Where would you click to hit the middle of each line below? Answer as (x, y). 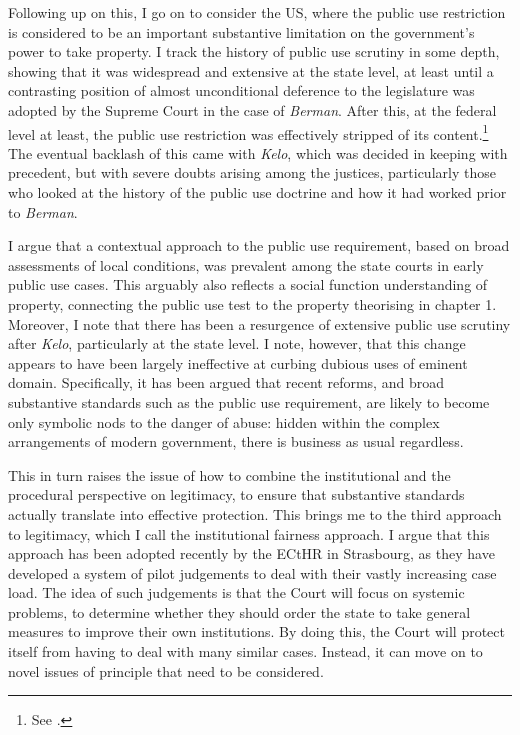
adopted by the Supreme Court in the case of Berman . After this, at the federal (252, 109)
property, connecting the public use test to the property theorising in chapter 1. (252, 303)
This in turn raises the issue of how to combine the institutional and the (229, 474)
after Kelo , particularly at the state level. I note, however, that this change (237, 343)
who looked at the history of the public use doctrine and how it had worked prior (257, 192)
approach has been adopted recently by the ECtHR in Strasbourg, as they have (251, 553)
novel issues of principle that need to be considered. (166, 670)
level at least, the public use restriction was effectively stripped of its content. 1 (248, 132)
